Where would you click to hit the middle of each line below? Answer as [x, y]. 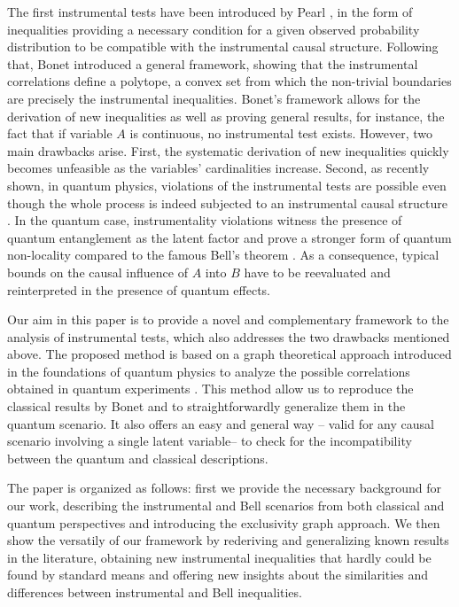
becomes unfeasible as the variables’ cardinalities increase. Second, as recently [218, 168]
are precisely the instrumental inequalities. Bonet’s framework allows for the [214, 98]
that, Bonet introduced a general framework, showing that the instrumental [213, 63]
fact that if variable [60, 133]
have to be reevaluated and [317, 272]
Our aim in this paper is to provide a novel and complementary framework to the [228, 319]
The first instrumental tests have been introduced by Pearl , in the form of [210, 12]
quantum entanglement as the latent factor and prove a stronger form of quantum [229, 237]
